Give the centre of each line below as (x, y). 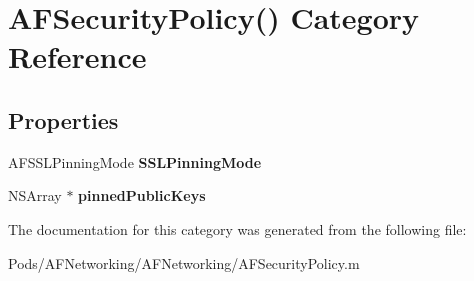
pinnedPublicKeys (142, 195)
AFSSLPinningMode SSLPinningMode (135, 161)
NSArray (35, 195)
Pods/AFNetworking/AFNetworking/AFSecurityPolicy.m (184, 262)
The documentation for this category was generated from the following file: (237, 228)
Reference (77, 56)
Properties (63, 119)
